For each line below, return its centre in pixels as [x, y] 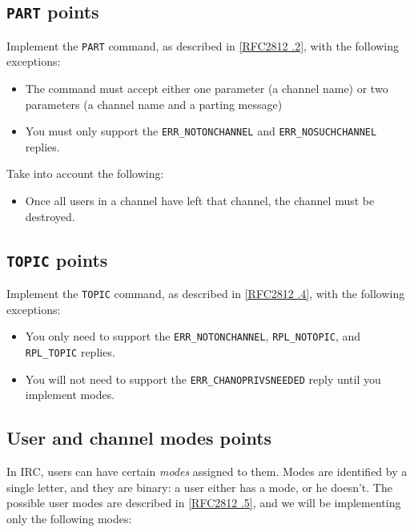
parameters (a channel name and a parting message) [154, 104]
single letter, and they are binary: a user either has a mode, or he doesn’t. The [199, 487]
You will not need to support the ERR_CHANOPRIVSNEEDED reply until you [203, 379]
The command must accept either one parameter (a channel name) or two [207, 89]
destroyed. [50, 216]
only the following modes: [69, 518]
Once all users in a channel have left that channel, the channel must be [200, 201]
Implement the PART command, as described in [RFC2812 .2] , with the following [203, 45]
